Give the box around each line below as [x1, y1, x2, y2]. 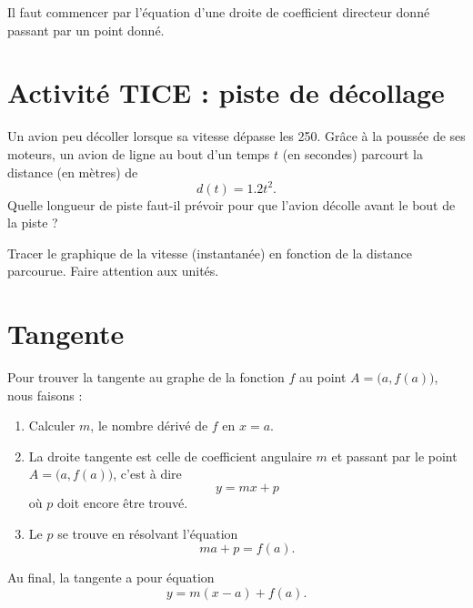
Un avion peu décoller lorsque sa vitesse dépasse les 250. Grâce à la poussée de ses [7, 127, 466, 146]
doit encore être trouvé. [56, 493, 188, 512]
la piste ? [7, 213, 58, 232]
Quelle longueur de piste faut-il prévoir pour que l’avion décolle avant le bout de [7, 195, 456, 214]
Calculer [28, 416, 75, 435]
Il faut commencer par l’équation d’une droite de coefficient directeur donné [7, 3, 430, 21]
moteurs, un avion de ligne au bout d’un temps [7, 144, 270, 163]
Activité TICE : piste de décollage [7, 74, 445, 111]
